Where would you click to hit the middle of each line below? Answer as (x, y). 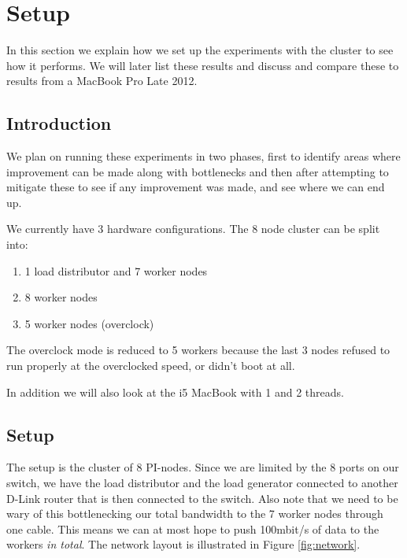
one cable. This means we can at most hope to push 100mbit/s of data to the (193, 528)
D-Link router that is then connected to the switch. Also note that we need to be (202, 498)
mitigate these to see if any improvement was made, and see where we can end (196, 187)
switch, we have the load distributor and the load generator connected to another (202, 483)
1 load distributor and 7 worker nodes (116, 270)
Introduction (59, 123)
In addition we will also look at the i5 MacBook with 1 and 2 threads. (175, 392)
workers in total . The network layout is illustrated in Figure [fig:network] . (183, 544)
